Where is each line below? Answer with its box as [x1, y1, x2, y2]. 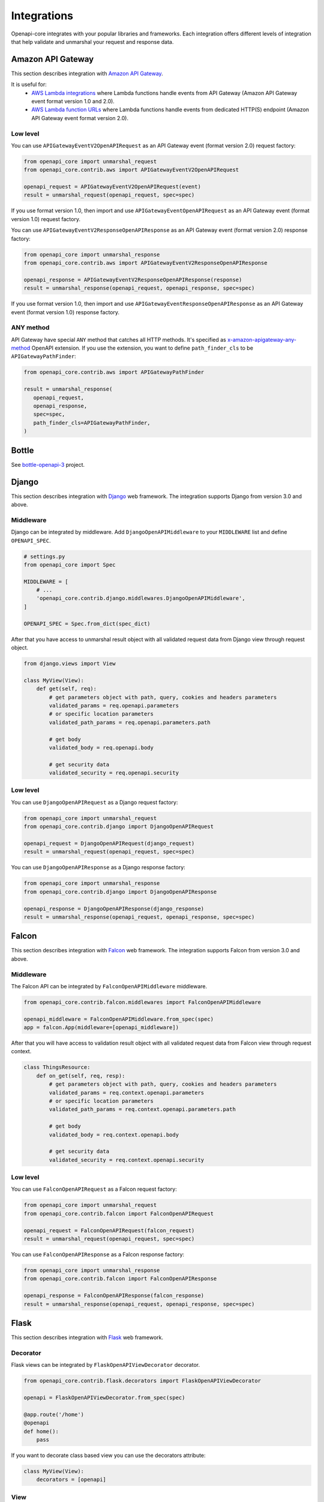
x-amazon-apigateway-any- [227, 336, 297, 343]
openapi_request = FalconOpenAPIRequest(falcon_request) [23, 1227, 195, 1234]
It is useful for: [11, 81, 47, 88]
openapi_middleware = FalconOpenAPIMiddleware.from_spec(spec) [23, 1015, 214, 1023]
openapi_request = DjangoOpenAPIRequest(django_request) [23, 840, 195, 847]
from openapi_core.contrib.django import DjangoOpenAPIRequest [23, 823, 214, 830]
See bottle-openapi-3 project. [11, 461, 85, 468]
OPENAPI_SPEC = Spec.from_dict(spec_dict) [23, 620, 151, 627]
